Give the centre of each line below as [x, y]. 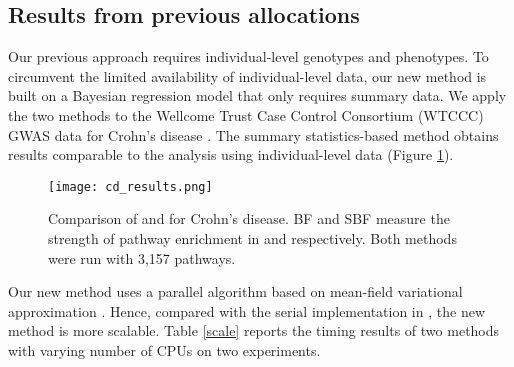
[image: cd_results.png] [130, 186]
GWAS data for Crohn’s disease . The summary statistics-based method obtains [253, 134]
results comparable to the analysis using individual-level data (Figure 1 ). [231, 154]
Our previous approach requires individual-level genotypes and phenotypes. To [248, 56]
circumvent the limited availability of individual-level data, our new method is [247, 75]
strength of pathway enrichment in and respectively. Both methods [252, 238]
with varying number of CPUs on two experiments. [164, 349]
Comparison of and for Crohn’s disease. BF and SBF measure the [249, 218]
